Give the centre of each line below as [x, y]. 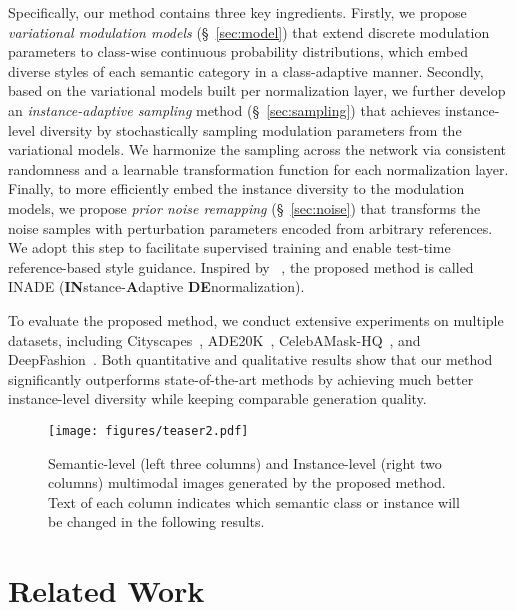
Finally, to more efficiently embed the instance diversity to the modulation [236, 188]
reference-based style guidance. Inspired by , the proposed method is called [241, 266]
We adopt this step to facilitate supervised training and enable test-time [229, 247]
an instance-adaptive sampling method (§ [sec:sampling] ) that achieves [224, 109]
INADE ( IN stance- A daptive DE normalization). [156, 286]
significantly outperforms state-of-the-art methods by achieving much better [241, 378]
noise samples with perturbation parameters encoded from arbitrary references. [250, 227]
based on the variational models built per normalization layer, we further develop [257, 90]
